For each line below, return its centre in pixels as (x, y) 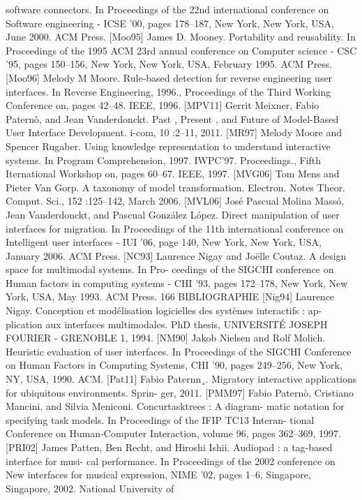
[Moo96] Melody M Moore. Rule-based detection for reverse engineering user (169, 77)
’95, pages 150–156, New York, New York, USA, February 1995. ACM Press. (169, 64)
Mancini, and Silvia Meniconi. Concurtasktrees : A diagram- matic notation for (175, 406)
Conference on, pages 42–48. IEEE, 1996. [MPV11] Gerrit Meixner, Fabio (163, 105)
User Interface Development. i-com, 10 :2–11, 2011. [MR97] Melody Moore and (174, 132)
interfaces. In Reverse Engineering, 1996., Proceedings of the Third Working (168, 91)
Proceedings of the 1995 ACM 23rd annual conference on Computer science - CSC (181, 50)
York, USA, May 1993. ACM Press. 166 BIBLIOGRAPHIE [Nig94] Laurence (170, 296)
